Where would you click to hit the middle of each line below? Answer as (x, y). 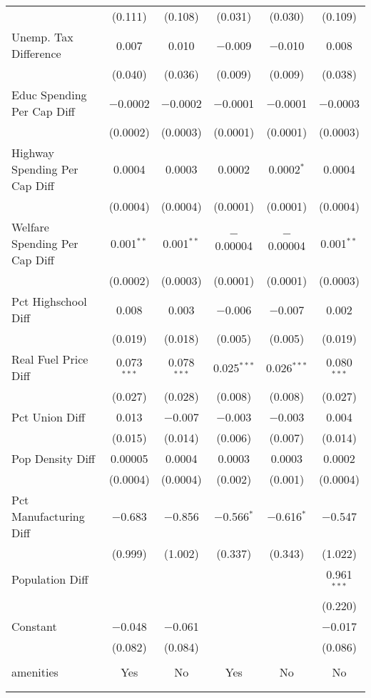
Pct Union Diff (49, 417)
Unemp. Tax (42, 37)
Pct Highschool (49, 301)
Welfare (30, 227)
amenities (35, 672)
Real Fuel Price (50, 359)
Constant (34, 626)
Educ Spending (49, 95)
